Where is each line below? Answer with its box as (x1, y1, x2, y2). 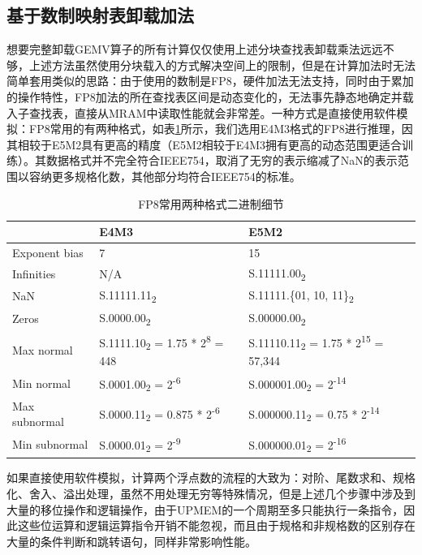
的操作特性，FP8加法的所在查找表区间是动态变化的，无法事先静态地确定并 (6, 88, 403, 105)
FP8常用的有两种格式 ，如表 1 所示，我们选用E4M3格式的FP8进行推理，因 (28, 120, 413, 137)
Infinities (12, 265, 56, 282)
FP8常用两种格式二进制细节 (138, 195, 284, 212)
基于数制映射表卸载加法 (6, 2, 194, 28)
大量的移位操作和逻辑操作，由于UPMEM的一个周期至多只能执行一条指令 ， (6, 501, 404, 518)
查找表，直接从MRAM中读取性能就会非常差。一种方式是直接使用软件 (28, 104, 397, 121)
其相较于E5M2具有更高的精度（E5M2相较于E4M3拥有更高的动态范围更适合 (6, 136, 403, 153)
